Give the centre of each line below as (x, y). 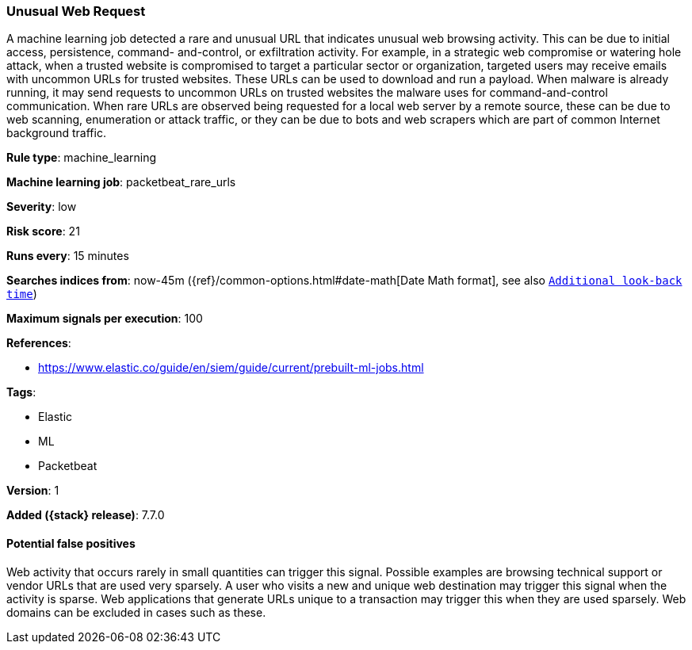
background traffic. (56, 133)
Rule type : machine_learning (82, 158)
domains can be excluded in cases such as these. (136, 612)
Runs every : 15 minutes (68, 256)
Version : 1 (33, 491)
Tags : (21, 392)
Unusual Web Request (76, 11)
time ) (22, 294)
